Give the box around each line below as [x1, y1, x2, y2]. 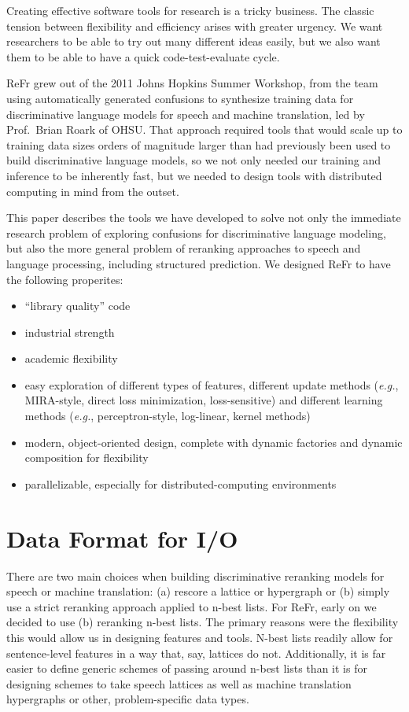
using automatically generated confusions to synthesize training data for [6, 90, 354, 106]
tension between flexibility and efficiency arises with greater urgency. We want [6, 17, 383, 34]
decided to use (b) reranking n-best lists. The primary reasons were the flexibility [6, 614, 399, 630]
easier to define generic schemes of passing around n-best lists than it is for [6, 660, 367, 677]
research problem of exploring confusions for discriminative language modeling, [6, 224, 386, 241]
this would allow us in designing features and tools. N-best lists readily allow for [6, 629, 393, 645]
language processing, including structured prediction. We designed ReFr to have [6, 255, 391, 271]
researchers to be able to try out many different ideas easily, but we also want [6, 33, 381, 50]
